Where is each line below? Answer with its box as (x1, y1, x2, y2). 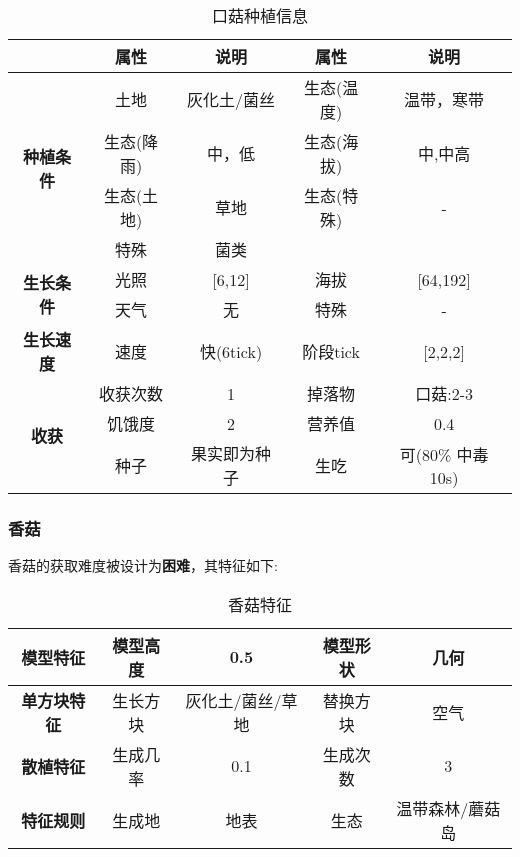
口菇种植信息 (211, 4, 308, 27)
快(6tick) (199, 340, 263, 363)
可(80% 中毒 (399, 442, 489, 466)
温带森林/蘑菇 (396, 796, 501, 820)
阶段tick (302, 340, 360, 363)
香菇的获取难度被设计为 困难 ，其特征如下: (8, 555, 278, 576)
